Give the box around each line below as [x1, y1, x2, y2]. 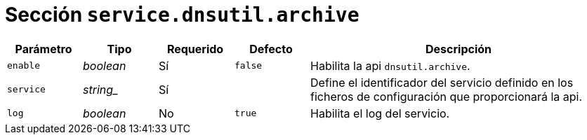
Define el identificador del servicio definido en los [310, 75, 574, 90]
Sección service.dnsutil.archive [5, 3, 360, 27]
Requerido [166, 41, 224, 56]
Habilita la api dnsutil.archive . [310, 58, 470, 73]
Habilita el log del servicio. [310, 106, 450, 120]
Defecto [249, 41, 293, 56]
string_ [83, 82, 119, 97]
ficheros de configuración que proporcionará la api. [310, 89, 583, 104]
